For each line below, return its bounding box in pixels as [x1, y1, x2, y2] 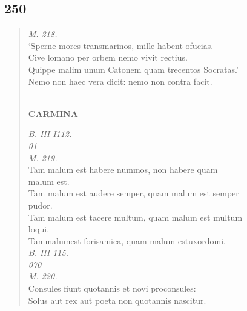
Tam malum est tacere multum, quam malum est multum [28, 210, 243, 223]
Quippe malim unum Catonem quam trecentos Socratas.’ [28, 62, 239, 75]
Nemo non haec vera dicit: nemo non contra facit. [28, 75, 212, 87]
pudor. [28, 198, 53, 211]
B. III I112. [28, 127, 72, 140]
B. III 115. [28, 246, 68, 259]
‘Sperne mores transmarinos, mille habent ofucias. [28, 39, 214, 52]
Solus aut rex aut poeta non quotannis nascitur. [28, 293, 206, 306]
